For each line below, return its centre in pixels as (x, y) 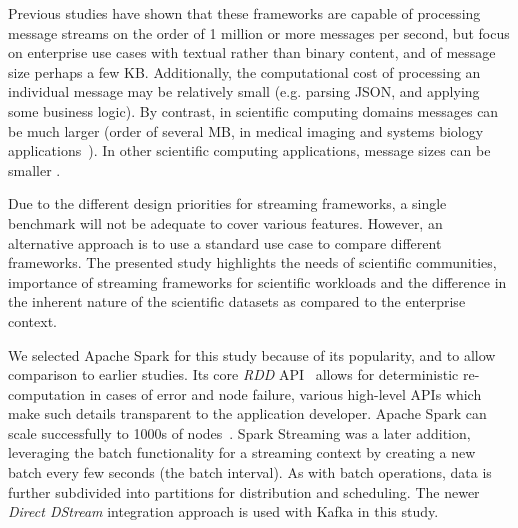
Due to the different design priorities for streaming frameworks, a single (227, 203)
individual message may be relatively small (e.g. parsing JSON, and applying (244, 91)
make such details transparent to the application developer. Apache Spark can (247, 413)
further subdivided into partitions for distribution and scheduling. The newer (244, 491)
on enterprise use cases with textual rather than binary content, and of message (252, 52)
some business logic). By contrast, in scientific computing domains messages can (253, 110)
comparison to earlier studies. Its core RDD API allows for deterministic (233, 374)
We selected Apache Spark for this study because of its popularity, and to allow (252, 354)
